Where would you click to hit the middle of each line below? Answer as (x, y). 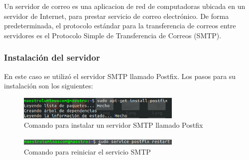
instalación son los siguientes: (49, 86)
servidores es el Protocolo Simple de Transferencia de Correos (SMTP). (113, 35)
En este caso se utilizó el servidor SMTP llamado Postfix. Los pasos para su (120, 76)
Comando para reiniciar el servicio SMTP (87, 151)
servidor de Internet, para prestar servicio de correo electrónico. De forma (117, 16)
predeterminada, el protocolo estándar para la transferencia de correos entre (120, 26)
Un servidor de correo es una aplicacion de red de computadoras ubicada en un (125, 6)
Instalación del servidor (52, 57)
